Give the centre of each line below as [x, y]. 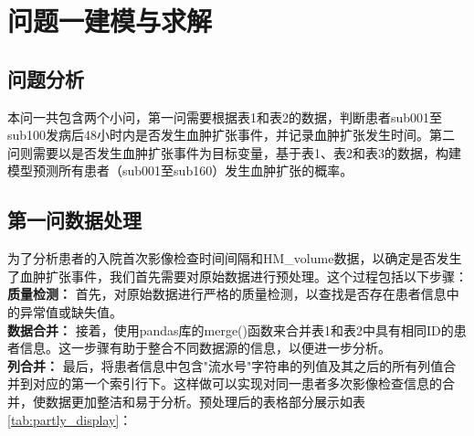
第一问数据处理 [74, 220]
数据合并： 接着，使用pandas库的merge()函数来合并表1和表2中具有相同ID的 [231, 330]
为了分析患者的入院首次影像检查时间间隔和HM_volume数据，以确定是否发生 [235, 258]
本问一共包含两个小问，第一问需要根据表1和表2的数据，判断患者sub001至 [225, 117]
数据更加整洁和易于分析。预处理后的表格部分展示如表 [205, 401]
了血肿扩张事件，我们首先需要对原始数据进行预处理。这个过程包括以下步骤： [237, 276]
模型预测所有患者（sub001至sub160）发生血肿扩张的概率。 [180, 170]
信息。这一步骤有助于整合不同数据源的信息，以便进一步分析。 [205, 348]
